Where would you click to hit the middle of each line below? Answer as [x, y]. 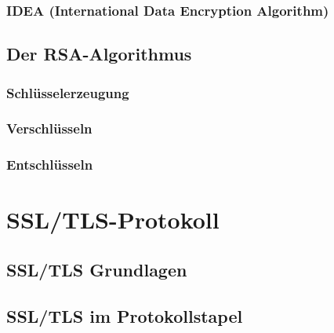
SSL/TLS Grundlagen [97, 269]
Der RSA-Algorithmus [99, 54]
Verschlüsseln [49, 128]
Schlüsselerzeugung [68, 92]
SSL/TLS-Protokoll [113, 220]
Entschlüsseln [50, 165]
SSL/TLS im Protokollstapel [125, 315]
